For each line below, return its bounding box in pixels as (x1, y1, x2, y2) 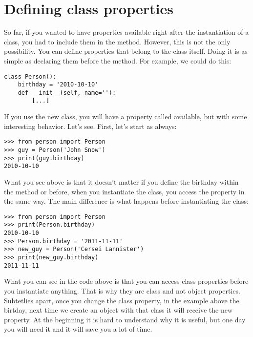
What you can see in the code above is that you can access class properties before (4, 276, 249, 286)
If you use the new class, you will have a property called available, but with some (4, 111, 247, 122)
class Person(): (4, 73, 57, 80)
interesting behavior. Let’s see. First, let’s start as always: (4, 121, 177, 131)
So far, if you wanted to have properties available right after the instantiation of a (4, 27, 249, 37)
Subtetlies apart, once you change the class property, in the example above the (4, 295, 239, 305)
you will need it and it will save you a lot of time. (4, 324, 152, 334)
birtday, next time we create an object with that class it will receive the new (4, 305, 233, 315)
